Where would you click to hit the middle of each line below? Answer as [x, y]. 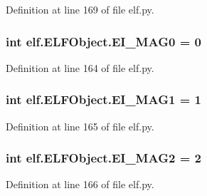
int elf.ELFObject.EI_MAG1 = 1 [103, 99]
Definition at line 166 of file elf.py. [80, 184]
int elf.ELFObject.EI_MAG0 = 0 [103, 41]
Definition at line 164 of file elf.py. [80, 67]
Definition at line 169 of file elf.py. [80, 9]
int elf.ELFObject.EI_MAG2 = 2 [103, 158]
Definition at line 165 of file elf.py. [80, 126]
